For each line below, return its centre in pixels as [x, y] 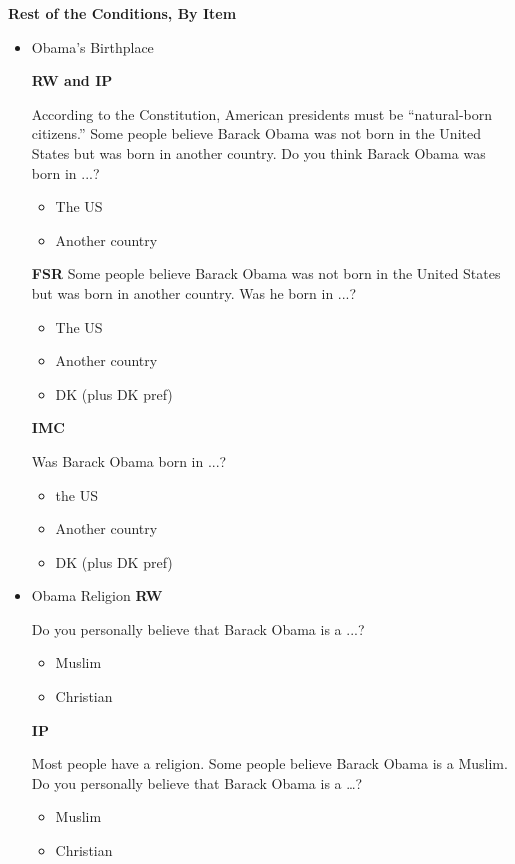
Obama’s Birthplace [92, 46]
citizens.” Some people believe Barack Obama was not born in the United [256, 133]
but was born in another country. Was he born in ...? [194, 292]
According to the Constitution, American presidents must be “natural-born [261, 113]
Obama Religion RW [97, 595]
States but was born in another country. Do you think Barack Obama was [258, 152]
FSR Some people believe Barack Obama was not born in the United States [266, 273]
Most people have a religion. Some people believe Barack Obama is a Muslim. [269, 763]
